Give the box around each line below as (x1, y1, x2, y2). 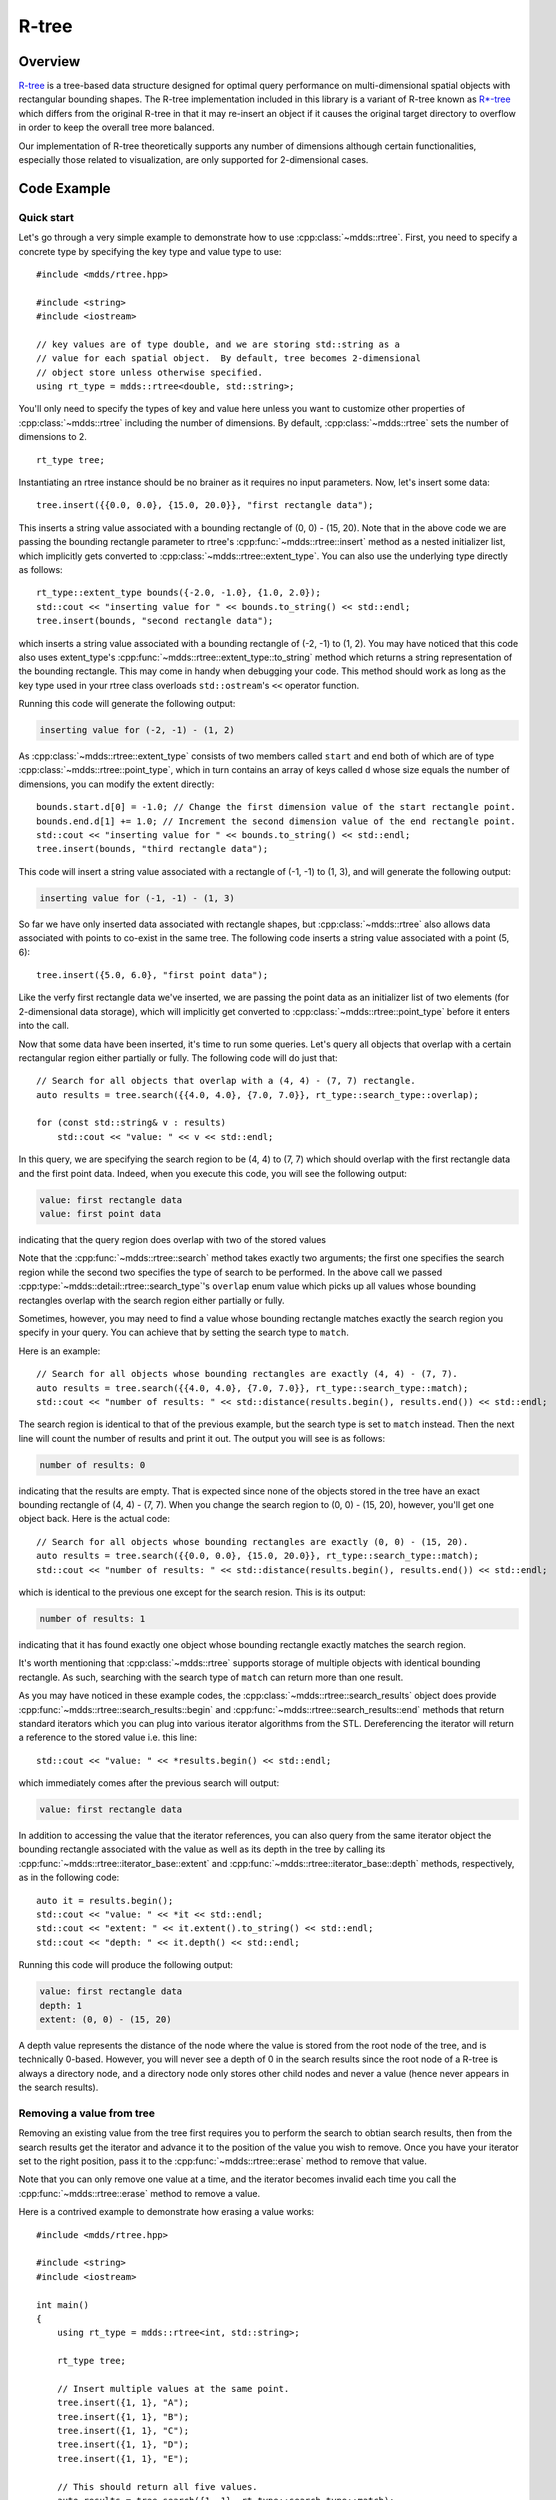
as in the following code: (18, 1871, 120, 1884)
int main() (36, 2299, 90, 2310)
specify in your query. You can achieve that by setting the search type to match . (18, 1326, 350, 1339)
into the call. (18, 1020, 70, 1032)
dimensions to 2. (18, 431, 87, 443)
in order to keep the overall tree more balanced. (18, 121, 215, 134)
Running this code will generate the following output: (18, 698, 236, 710)
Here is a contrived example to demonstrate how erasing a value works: (18, 2206, 315, 2218)
